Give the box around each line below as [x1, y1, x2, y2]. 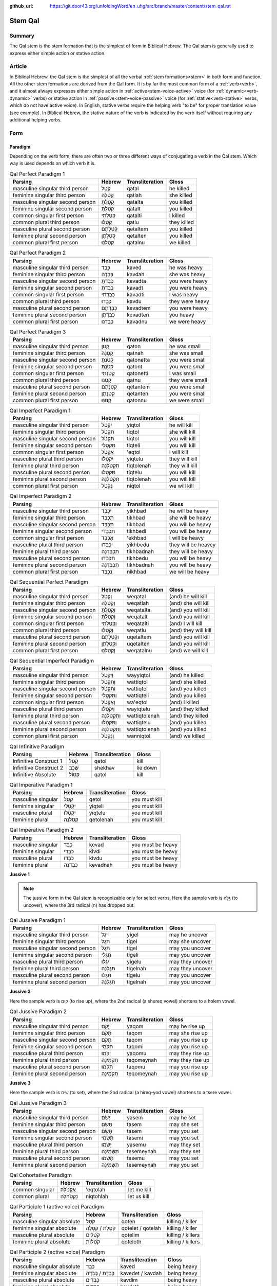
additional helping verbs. [9, 117, 62, 123]
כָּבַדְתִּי [101, 291, 115, 298]
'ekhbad [126, 534, 147, 541]
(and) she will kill [169, 600, 210, 607]
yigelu [126, 958, 142, 966]
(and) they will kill [169, 627, 212, 634]
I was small [169, 369, 196, 377]
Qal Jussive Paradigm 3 [9, 1099, 67, 1106]
